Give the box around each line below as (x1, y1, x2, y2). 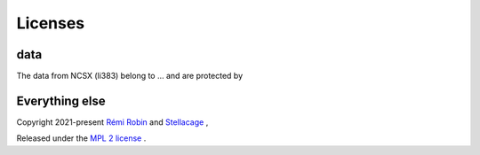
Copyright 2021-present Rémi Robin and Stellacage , (16, 116, 209, 128)
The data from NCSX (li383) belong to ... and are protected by (16, 71, 244, 81)
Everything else (16, 93, 106, 108)
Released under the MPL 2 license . (16, 133, 147, 143)
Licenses (16, 13, 85, 33)
